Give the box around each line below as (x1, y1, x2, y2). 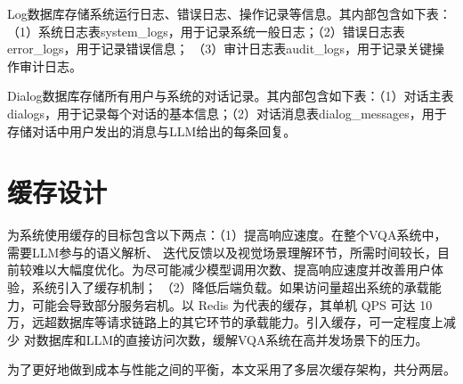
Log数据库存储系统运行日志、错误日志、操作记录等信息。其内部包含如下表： (7, 4, 451, 22)
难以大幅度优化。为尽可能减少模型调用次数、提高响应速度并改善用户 (31, 260, 431, 279)
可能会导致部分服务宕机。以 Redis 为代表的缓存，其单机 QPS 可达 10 (31, 295, 433, 314)
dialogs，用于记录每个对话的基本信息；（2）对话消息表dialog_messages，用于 (7, 103, 447, 122)
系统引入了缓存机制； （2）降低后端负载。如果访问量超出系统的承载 (31, 278, 429, 297)
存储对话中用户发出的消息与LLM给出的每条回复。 (7, 121, 296, 140)
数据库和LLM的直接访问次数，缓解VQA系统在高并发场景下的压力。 (36, 330, 428, 348)
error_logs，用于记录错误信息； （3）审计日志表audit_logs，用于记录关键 (7, 39, 433, 58)
